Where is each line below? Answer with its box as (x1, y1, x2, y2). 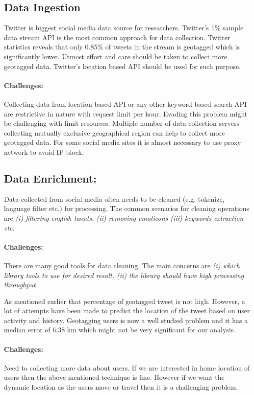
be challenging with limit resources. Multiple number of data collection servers (4, 118, 240, 128)
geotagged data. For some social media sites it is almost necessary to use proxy (4, 137, 241, 147)
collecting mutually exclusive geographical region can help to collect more (4, 127, 225, 138)
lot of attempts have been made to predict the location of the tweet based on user (4, 305, 250, 316)
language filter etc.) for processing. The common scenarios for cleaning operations (4, 203, 249, 213)
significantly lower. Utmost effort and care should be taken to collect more (4, 51, 227, 61)
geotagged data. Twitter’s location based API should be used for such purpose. (4, 61, 241, 71)
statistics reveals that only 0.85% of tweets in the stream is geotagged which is (4, 42, 240, 52)
